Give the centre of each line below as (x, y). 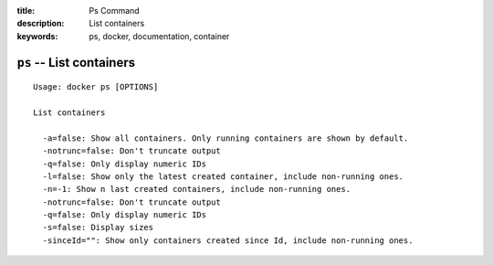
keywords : (37, 36)
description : (41, 24)
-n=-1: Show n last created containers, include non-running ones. (197, 189)
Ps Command (115, 11)
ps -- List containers (76, 63)
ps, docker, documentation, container (159, 36)
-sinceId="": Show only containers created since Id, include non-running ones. (228, 240)
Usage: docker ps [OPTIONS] (96, 87)
